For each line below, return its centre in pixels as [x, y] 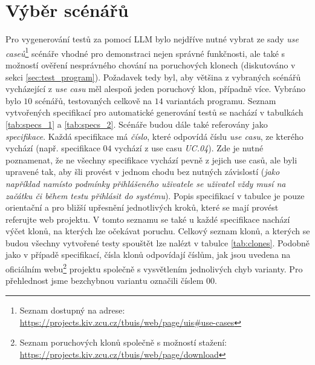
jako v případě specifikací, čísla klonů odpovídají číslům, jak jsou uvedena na [148, 255]
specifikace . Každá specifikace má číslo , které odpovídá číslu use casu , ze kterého [154, 136]
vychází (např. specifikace [53, 148]
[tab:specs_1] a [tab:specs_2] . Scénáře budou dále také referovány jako [137, 124]
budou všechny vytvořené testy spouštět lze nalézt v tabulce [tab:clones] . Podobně [158, 242]
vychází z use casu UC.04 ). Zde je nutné [189, 148]
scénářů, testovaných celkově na [94, 100]
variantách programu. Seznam [221, 100]
